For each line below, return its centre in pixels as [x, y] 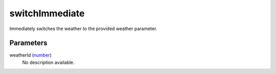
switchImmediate [47, 13]
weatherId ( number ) [31, 55]
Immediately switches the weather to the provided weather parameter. [83, 29]
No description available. [49, 62]
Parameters [28, 43]
